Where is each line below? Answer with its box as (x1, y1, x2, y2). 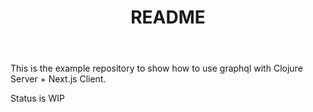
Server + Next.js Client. (10, 73, 107, 85)
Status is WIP (10, 92, 65, 105)
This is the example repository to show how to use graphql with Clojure (10, 62, 303, 75)
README (130, 6, 206, 29)
